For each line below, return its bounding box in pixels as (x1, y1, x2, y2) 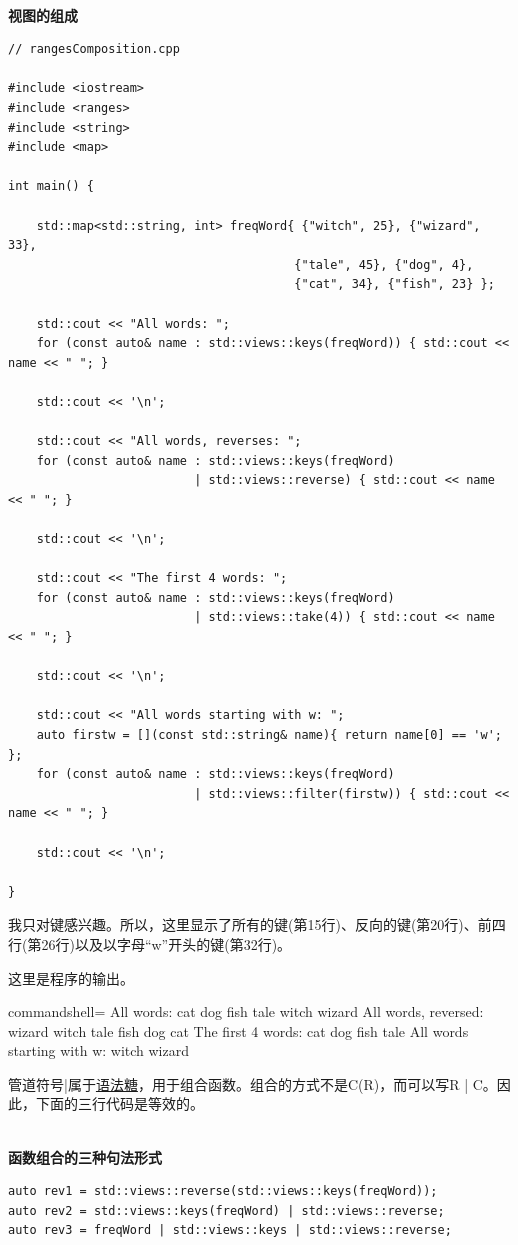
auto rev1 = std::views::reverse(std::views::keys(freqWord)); (8, 1184, 438, 1199)
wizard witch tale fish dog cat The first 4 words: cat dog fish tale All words (8, 1020, 469, 1041)
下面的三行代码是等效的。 (35, 1093, 204, 1114)
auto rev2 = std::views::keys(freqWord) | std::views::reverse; (8, 1203, 445, 1218)
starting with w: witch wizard (8, 1040, 189, 1061)
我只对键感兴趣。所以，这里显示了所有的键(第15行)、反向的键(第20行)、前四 (8, 914, 506, 935)
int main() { (8, 179, 94, 194)
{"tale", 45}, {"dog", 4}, (294, 257, 474, 272)
